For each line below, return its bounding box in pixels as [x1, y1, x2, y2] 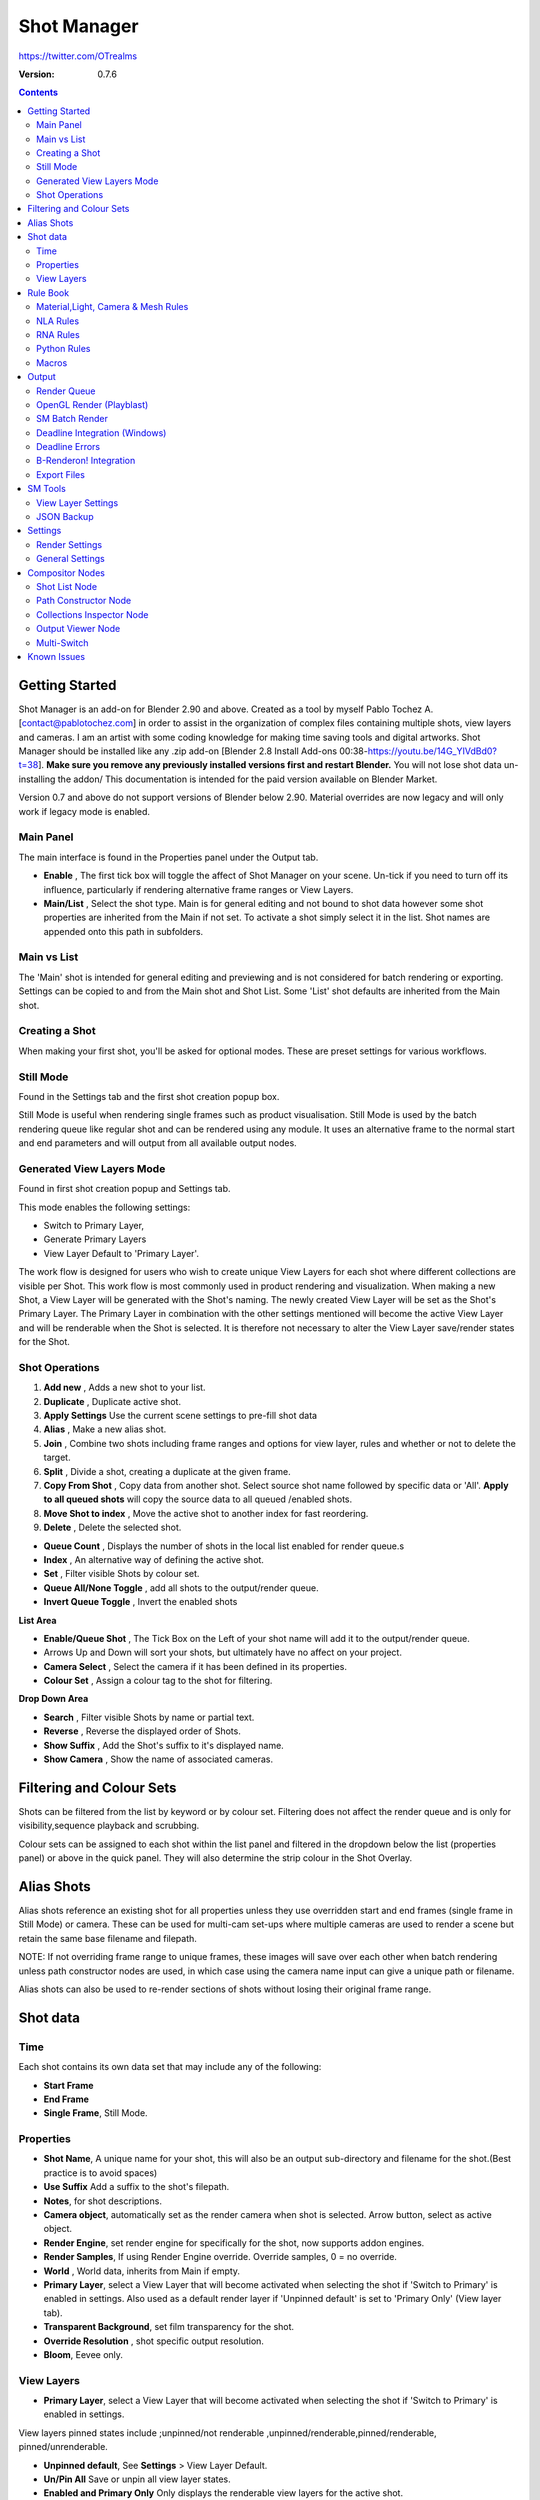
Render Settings [36, 538, 103, 550]
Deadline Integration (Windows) [36, 426, 167, 439]
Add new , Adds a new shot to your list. [43, 1381, 206, 1394]
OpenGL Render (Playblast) [36, 398, 149, 410]
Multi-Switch [36, 636, 89, 649]
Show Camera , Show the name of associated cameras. [43, 1753, 274, 1765]
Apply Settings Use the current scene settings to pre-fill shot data [43, 1410, 318, 1422]
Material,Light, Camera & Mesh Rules [36, 301, 189, 313]
